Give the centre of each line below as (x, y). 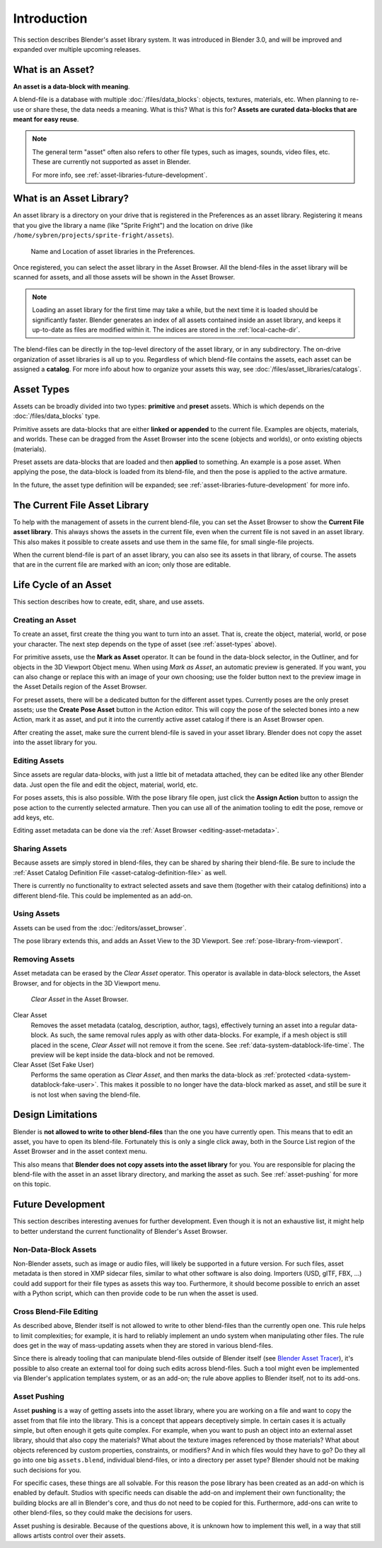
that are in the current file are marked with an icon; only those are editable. (122, 565)
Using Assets (36, 914)
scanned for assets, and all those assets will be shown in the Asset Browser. (124, 277)
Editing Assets (39, 761)
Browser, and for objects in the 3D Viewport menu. (87, 983)
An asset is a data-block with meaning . (71, 86)
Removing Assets (44, 959)
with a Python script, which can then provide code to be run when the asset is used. (135, 1293)
